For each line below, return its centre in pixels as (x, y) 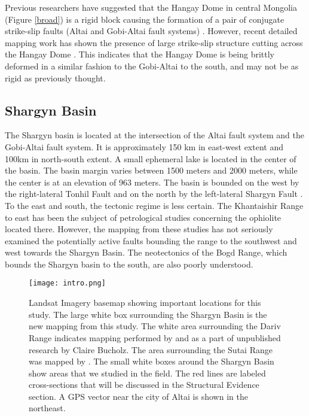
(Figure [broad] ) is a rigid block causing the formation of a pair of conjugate (145, 19)
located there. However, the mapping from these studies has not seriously (139, 229)
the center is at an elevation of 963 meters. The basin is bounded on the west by (152, 182)
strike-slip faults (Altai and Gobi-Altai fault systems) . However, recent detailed (151, 31)
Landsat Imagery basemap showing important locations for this (145, 303)
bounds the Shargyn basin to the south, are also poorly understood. (129, 264)
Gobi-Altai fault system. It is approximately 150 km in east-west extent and (144, 146)
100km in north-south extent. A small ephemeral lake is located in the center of (151, 158)
